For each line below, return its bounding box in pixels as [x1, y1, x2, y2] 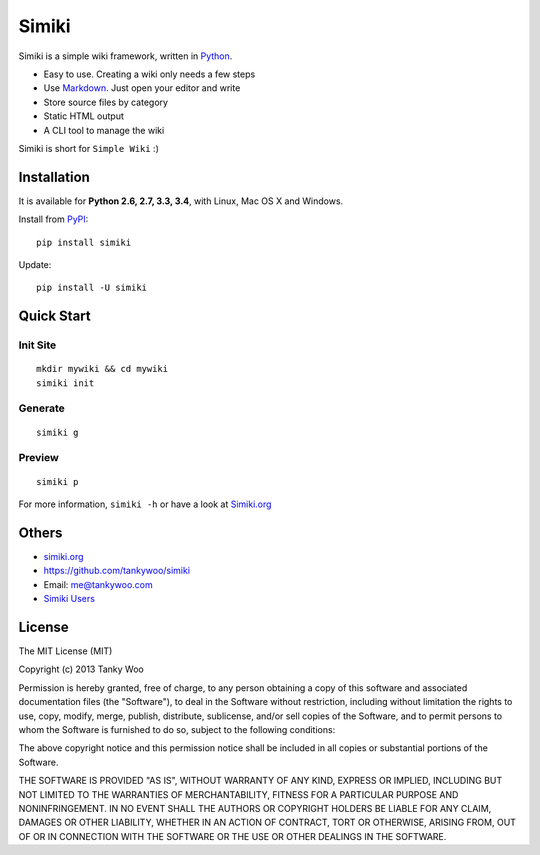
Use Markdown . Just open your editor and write [43, 82, 241, 94]
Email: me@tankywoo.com [43, 578, 154, 590]
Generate [18, 401, 65, 415]
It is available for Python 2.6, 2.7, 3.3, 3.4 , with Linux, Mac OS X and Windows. [18, 195, 344, 207]
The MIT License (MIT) [18, 645, 113, 657]
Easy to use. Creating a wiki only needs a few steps [43, 68, 256, 80]
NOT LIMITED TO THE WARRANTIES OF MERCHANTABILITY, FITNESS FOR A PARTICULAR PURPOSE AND [18, 788, 459, 800]
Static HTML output [43, 110, 125, 122]
